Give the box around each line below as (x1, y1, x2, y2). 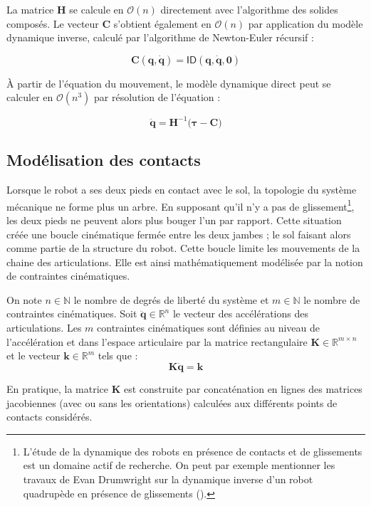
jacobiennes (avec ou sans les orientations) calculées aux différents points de (6, 395, 338, 410)
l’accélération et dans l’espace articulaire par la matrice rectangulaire (6, 334, 308, 349)
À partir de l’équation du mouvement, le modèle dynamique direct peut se (6, 75, 331, 90)
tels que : (98, 348, 138, 363)
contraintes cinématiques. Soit (6, 306, 137, 321)
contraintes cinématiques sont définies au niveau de (97, 320, 320, 335)
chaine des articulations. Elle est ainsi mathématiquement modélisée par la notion (6, 254, 363, 269)
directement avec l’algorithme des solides (160, 2, 338, 16)
